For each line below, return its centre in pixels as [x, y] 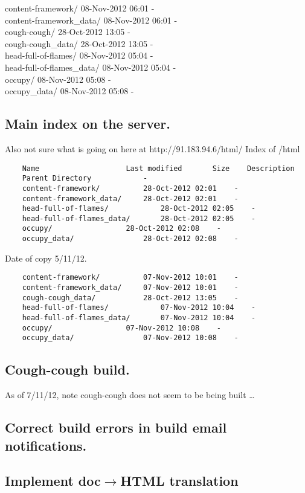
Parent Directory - [85, 179]
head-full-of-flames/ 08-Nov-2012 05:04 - [79, 55]
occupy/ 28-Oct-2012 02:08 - [121, 229]
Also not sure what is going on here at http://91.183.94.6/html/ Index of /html [152, 148]
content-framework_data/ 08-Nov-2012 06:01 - [91, 20]
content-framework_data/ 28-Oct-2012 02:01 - [130, 198]
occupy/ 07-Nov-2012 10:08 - [121, 328]
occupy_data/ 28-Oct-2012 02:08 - [130, 239]
